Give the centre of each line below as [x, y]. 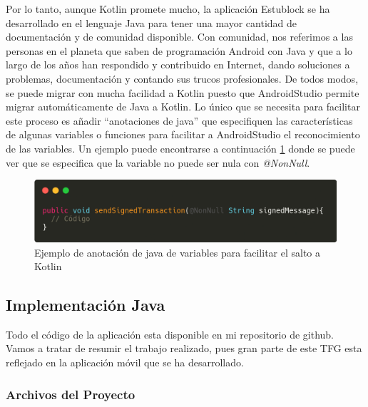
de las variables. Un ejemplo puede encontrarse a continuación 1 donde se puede [180, 148]
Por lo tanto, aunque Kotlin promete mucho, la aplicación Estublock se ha [168, 9]
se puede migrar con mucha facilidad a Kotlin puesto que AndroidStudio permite [183, 92]
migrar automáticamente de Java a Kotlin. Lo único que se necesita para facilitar [183, 107]
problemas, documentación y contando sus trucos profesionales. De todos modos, [182, 78]
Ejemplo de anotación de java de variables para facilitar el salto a [178, 252]
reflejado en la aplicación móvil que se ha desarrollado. [125, 362]
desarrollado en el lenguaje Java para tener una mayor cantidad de [152, 22]
